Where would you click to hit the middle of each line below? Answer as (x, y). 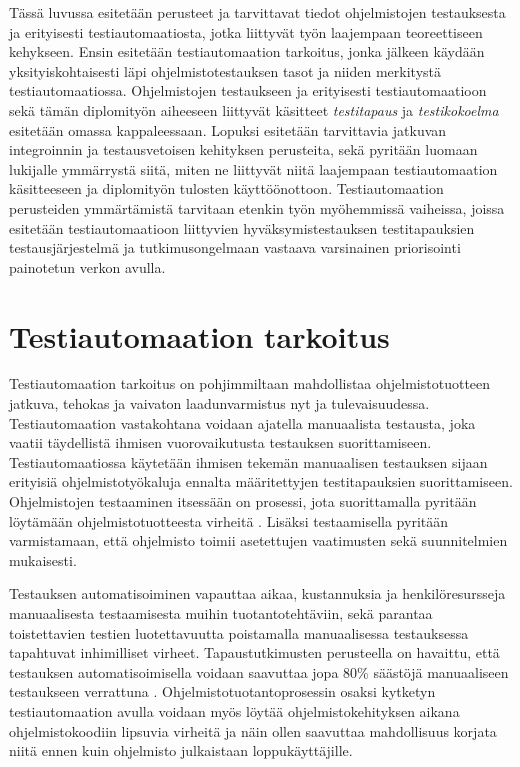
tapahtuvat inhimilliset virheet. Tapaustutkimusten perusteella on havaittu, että (254, 652)
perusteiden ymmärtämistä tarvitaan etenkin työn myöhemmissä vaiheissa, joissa (257, 207)
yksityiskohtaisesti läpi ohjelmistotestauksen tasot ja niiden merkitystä (225, 70)
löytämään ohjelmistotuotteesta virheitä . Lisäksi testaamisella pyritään (229, 520)
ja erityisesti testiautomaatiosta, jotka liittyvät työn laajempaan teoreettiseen (246, 31)
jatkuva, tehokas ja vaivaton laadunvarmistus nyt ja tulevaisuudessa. (219, 403)
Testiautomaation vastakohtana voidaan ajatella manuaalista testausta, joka (242, 422)
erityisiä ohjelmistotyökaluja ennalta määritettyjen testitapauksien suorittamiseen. (261, 481)
